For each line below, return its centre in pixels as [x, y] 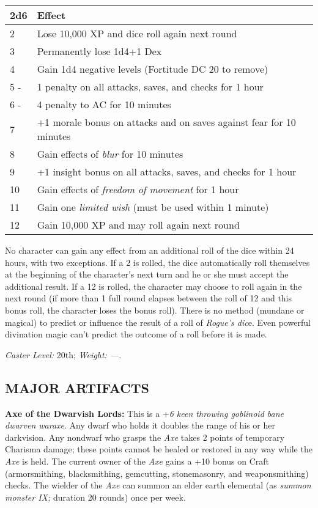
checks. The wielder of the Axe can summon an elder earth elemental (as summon [158, 485]
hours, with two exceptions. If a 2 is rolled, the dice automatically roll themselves [157, 262]
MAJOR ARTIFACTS [77, 387]
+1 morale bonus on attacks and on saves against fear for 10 [166, 122]
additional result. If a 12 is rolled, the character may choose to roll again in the [153, 286]
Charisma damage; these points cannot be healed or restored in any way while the [159, 449]
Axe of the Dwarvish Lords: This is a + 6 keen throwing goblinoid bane [145, 413]
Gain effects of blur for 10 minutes [110, 154]
